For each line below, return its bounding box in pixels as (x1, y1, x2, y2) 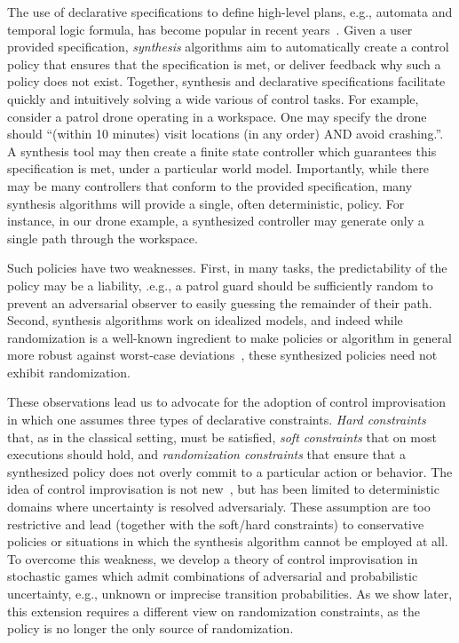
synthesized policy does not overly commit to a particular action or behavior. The (7, 462, 453, 480)
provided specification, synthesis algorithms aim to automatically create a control (7, 37, 449, 56)
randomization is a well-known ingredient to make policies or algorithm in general (7, 328, 452, 346)
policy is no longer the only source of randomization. (7, 619, 294, 638)
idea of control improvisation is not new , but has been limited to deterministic (7, 480, 439, 498)
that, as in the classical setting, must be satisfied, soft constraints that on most (7, 427, 437, 446)
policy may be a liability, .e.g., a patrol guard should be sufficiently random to (7, 275, 433, 294)
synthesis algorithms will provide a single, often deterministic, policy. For (7, 194, 405, 212)
